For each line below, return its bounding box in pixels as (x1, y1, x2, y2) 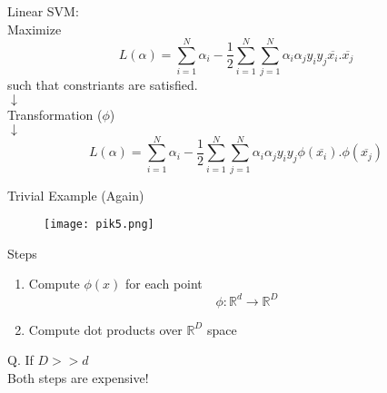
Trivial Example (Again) (7, 185, 144, 204)
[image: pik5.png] (44, 218, 154, 231)
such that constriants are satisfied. (7, 75, 198, 94)
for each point (124, 274, 203, 293)
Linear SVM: (7, 2, 79, 20)
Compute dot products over (28, 319, 183, 339)
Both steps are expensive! (7, 368, 149, 387)
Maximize (7, 19, 62, 38)
